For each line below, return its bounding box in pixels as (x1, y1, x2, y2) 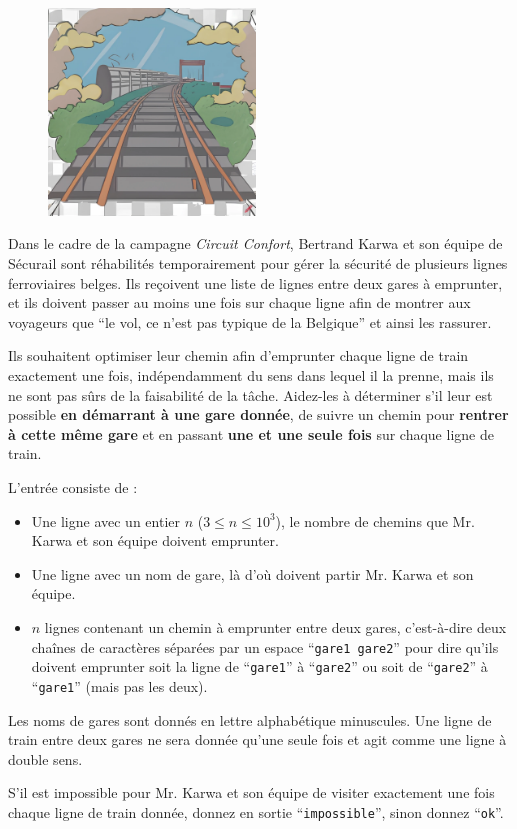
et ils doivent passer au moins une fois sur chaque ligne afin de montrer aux (8, 292, 471, 313)
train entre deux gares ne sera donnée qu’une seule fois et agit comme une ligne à (8, 729, 507, 750)
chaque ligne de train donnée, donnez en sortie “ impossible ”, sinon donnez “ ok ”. (8, 801, 504, 822)
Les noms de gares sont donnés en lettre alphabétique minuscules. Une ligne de (8, 709, 492, 730)
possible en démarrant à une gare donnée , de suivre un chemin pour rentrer (8, 404, 509, 425)
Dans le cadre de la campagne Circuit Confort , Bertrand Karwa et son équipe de (8, 233, 503, 254)
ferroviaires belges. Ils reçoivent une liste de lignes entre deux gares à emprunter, (8, 272, 503, 293)
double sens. (8, 748, 83, 769)
